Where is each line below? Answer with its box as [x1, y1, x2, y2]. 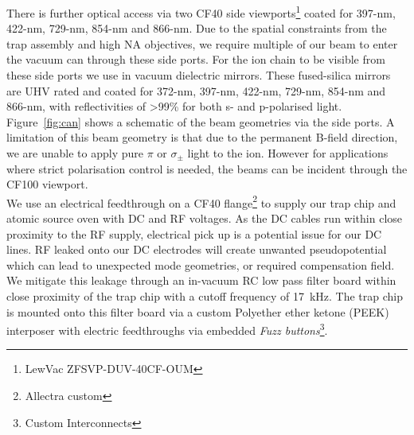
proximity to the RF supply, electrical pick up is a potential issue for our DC [6, 225, 382, 242]
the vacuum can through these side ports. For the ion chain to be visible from [6, 51, 385, 68]
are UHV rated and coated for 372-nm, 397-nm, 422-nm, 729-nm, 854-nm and [6, 82, 386, 99]
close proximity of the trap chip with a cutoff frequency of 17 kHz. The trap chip [6, 288, 404, 304]
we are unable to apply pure [6, 145, 143, 161]
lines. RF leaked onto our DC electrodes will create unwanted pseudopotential [6, 241, 387, 258]
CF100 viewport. [6, 176, 88, 192]
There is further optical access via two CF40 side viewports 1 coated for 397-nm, [6, 2, 396, 21]
